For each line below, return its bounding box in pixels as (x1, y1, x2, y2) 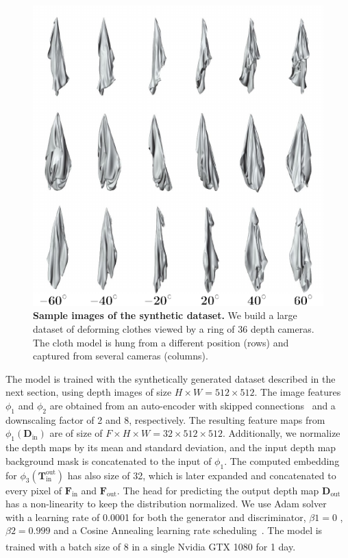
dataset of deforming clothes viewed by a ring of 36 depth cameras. (33, 321, 314, 335)
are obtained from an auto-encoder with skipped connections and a (49, 398, 336, 412)
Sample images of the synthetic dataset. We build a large (33, 308, 297, 322)
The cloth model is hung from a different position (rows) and (33, 335, 289, 349)
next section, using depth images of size (5, 385, 172, 399)
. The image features (254, 385, 341, 399)
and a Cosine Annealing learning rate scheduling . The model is (53, 523, 323, 537)
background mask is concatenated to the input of (5, 453, 212, 468)
